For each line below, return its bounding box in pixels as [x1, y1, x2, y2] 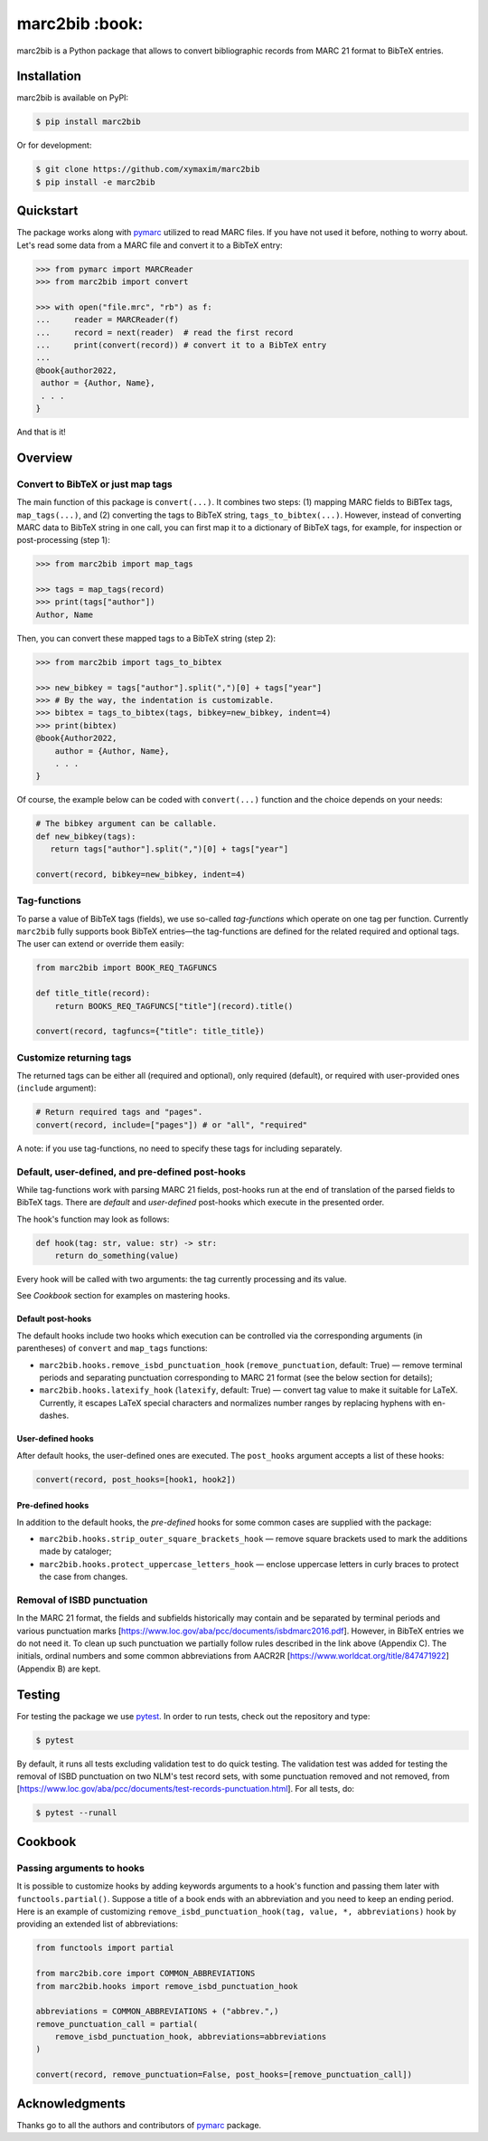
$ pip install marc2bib [35, 117, 142, 127]
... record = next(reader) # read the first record [35, 327, 294, 338]
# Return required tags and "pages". [35, 1107, 203, 1118]
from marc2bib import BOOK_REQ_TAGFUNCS [35, 963, 217, 973]
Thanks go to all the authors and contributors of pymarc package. [16, 2119, 262, 2130]
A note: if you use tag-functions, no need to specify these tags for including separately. [16, 1143, 343, 1154]
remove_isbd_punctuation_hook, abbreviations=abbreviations [54, 2032, 327, 2042]
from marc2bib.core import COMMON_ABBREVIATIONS [35, 1968, 256, 1979]
